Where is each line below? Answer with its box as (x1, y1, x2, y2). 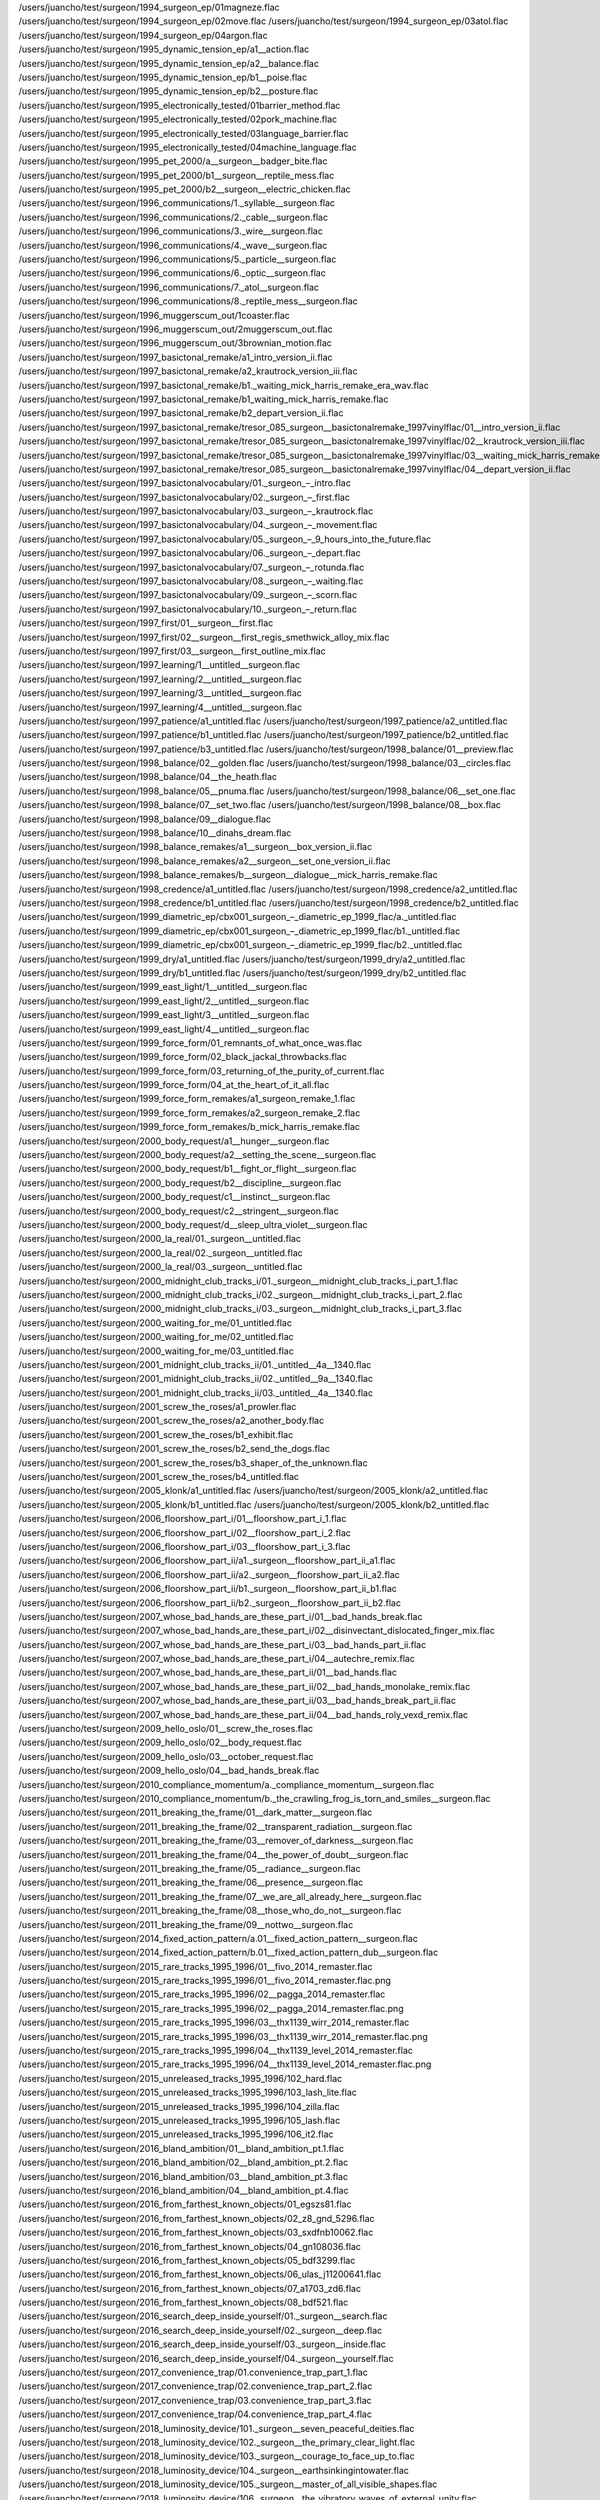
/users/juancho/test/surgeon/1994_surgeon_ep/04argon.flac (18, 29, 269, 41)
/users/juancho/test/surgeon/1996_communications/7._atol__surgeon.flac (18, 281, 320, 293)
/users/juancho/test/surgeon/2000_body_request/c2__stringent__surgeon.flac (18, 1205, 339, 1217)
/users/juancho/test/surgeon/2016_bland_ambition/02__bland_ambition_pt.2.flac (18, 2156, 349, 2169)
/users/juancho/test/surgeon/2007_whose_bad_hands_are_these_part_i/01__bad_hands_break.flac (18, 1610, 423, 1622)
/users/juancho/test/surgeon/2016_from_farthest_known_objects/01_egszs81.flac (18, 2198, 352, 2210)
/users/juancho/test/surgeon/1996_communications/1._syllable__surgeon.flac (18, 197, 335, 209)
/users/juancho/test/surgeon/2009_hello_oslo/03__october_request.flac (18, 1750, 314, 1762)
